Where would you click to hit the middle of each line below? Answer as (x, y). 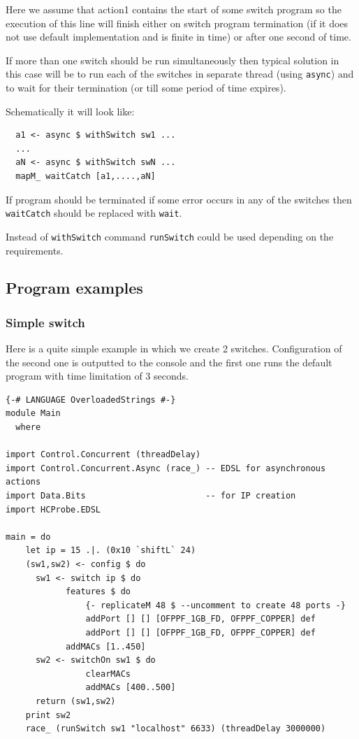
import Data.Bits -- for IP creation (151, 496)
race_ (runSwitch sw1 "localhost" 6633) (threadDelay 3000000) (176, 729)
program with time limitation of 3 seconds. (97, 376)
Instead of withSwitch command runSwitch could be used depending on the (170, 236)
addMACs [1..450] (105, 646)
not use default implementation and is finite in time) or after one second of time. (178, 37)
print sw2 (48, 715)
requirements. (35, 250)
